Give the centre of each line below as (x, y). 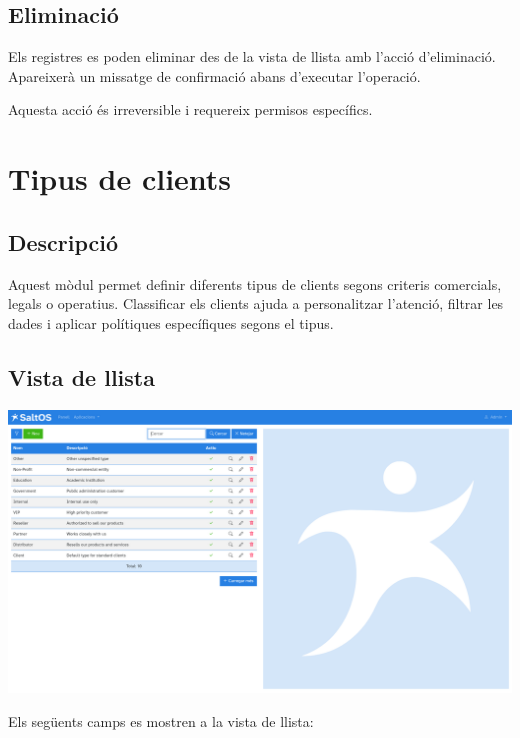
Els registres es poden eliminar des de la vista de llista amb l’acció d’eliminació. (252, 56)
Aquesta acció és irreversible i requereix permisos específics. (190, 109)
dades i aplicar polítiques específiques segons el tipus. (171, 322)
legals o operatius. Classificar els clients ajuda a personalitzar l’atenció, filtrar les (256, 303)
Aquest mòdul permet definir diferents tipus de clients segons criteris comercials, (255, 283)
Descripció (63, 241)
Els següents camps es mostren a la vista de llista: (161, 720)
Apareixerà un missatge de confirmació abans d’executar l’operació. (214, 75)
